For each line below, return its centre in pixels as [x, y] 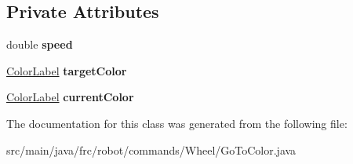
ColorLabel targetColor [67, 70]
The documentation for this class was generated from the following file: [177, 123]
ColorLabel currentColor [70, 97]
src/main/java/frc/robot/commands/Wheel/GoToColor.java [151, 149]
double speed [40, 44]
